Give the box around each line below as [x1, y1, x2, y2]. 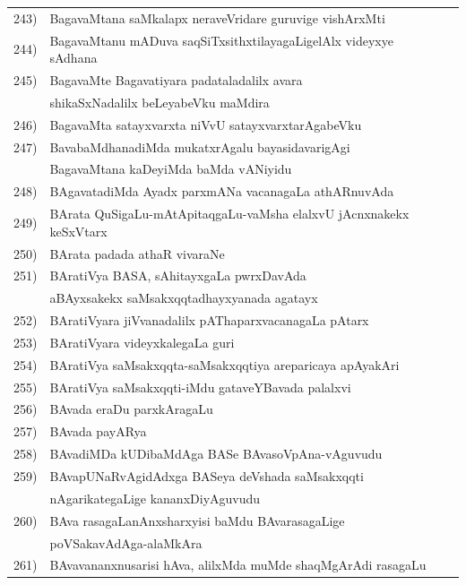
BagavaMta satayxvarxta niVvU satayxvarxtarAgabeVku [49, 115, 362, 133]
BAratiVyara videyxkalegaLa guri [49, 332, 235, 351]
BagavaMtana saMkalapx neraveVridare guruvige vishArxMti [49, 8, 385, 27]
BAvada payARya [49, 422, 147, 441]
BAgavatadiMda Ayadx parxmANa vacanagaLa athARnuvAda [49, 182, 394, 201]
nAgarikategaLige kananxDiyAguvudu [49, 488, 261, 507]
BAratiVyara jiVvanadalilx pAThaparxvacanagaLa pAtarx [49, 311, 369, 330]
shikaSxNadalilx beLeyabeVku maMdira [49, 92, 270, 111]
